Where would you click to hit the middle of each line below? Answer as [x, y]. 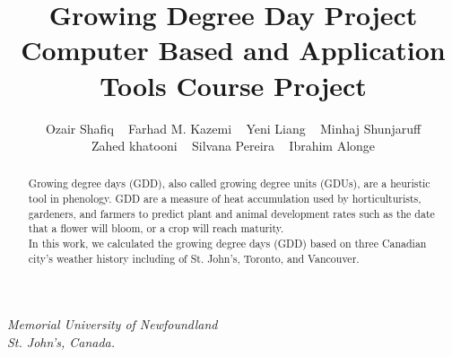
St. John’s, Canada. [61, 342]
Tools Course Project [233, 85]
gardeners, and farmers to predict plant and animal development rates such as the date [231, 213]
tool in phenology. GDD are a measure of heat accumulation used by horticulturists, [225, 199]
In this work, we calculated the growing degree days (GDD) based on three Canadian [227, 244]
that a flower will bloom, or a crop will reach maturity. [156, 228]
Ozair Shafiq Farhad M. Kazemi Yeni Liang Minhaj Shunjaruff [233, 128]
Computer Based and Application [233, 50]
